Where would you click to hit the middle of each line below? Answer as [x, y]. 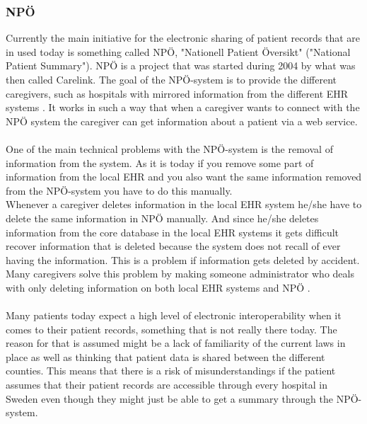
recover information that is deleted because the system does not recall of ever [173, 246]
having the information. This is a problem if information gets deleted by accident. [183, 259]
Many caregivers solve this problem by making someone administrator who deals [180, 274]
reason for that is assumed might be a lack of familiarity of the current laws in [176, 343]
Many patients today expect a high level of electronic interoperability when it [174, 315]
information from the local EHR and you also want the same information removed [184, 177]
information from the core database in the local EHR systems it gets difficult [173, 232]
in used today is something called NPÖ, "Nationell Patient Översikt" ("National [178, 51]
